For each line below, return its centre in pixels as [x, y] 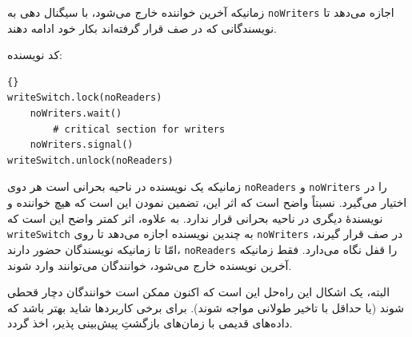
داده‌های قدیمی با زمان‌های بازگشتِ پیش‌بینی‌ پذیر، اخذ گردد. [150, 323]
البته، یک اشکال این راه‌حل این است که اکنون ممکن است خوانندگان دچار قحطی [199, 292]
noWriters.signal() [82, 145]
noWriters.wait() [76, 114]
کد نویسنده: [35, 55]
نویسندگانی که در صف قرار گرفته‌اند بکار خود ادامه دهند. [142, 28]
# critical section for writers [139, 129]
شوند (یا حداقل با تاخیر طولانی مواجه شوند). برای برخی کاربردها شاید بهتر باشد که [206, 307]
